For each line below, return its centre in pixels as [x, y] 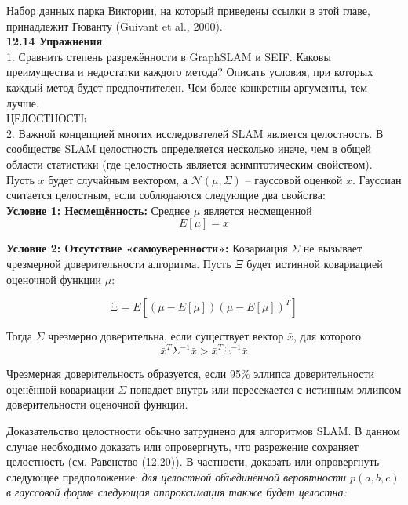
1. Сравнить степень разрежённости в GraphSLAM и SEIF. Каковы [169, 56]
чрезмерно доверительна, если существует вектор [166, 336]
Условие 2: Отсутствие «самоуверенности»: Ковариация [147, 248]
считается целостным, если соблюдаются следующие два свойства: [166, 195]
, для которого [327, 336]
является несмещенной [258, 210]
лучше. [23, 102]
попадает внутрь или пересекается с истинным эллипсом [266, 389]
